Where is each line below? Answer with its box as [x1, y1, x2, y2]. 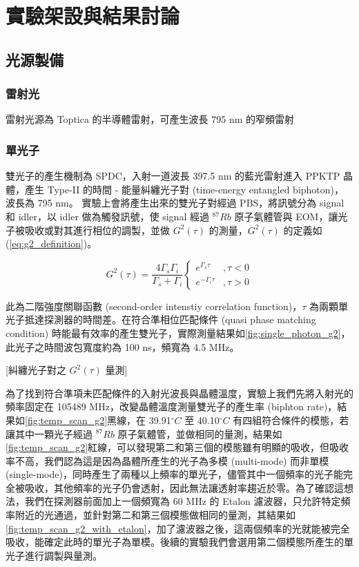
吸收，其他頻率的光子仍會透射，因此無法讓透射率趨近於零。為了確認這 [24, 480, 344, 494]
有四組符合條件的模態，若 [233, 412, 349, 427]
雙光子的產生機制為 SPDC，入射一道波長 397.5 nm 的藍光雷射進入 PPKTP [6, 169, 340, 183]
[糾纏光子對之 [6, 363, 66, 377]
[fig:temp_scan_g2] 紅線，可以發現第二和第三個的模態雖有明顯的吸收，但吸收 [6, 440, 349, 454]
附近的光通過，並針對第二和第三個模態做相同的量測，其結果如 [14, 508, 295, 522]
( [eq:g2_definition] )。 [6, 236, 97, 251]
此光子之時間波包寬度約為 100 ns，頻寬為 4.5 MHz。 [6, 339, 240, 354]
